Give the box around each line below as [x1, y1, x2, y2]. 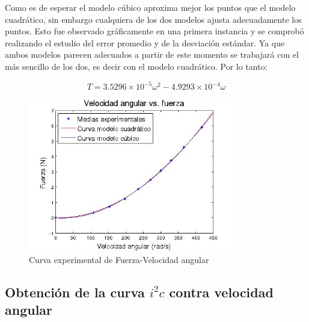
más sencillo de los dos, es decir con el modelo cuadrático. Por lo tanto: [5, 60, 268, 72]
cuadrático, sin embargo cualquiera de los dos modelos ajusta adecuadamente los [5, 13, 302, 25]
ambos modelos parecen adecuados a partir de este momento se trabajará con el [5, 48, 299, 61]
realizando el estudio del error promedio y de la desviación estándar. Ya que [5, 36, 285, 49]
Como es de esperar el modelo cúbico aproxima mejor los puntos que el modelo [5, 1, 296, 13]
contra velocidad [169, 283, 274, 302]
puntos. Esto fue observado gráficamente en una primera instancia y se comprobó [5, 25, 304, 37]
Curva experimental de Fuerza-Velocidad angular [29, 253, 209, 266]
